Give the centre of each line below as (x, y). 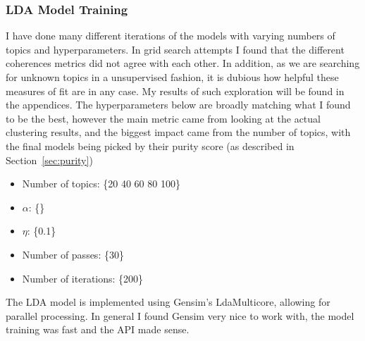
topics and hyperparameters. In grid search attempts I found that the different (175, 49)
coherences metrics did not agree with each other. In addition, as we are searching (183, 63)
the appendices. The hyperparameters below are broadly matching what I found (178, 105)
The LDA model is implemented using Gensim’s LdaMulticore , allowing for (168, 302)
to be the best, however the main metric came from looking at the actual (163, 118)
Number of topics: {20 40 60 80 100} (101, 184)
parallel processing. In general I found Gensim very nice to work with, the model (180, 315)
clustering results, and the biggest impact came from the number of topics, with (178, 132)
